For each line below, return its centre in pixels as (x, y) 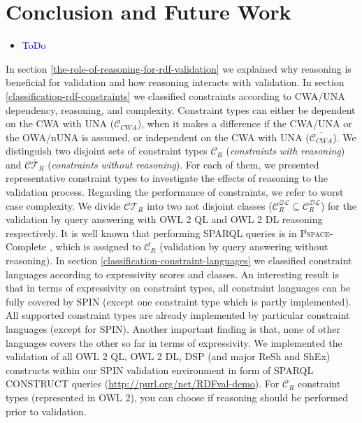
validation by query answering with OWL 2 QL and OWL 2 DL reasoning (164, 219)
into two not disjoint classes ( (210, 205)
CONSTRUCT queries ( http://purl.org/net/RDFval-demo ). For (143, 383)
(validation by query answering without (244, 246)
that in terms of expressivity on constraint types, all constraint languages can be (178, 288)
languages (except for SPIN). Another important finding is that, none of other (173, 329)
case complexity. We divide (63, 205)
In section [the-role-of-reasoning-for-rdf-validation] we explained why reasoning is (179, 68)
